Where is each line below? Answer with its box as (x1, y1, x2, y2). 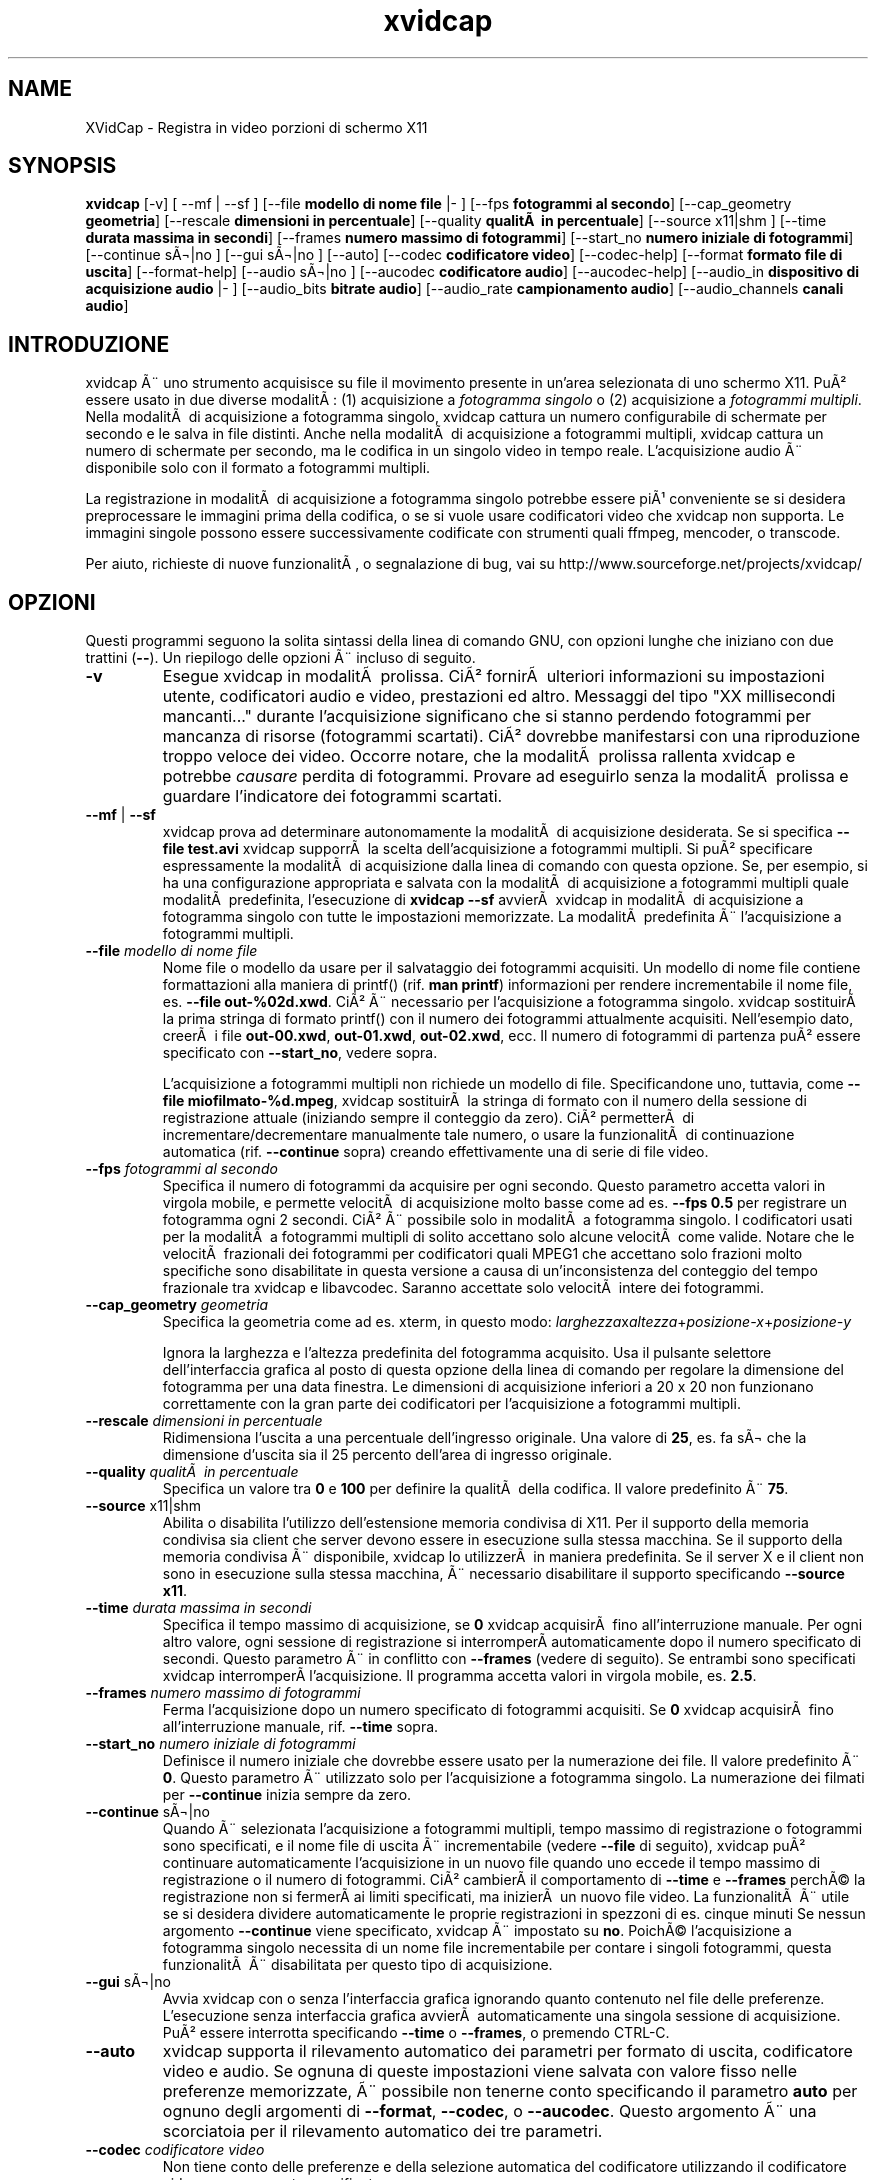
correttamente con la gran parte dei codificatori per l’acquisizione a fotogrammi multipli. (162, 1395, 741, 1413)
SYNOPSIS (8, 153, 117, 179)
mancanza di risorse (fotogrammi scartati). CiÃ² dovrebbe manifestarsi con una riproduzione (162, 726, 861, 747)
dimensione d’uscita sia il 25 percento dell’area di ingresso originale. (162, 1446, 612, 1464)
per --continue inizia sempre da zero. (162, 1786, 412, 1804)
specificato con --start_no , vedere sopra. (162, 1044, 438, 1062)
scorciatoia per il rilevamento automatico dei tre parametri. (162, 2121, 603, 2142)
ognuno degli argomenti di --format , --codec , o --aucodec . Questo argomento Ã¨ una (162, 2101, 817, 2122)
